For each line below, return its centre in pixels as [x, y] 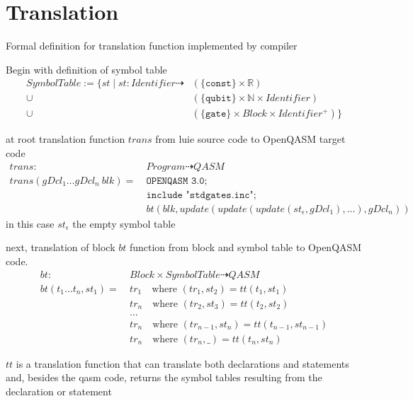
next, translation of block [61, 247]
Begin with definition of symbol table [86, 69]
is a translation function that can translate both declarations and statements [182, 363]
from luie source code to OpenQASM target [250, 139]
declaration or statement [59, 391]
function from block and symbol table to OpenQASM [245, 247]
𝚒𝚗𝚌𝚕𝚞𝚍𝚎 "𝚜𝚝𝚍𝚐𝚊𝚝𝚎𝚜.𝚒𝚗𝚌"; [201, 195]
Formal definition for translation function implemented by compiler [152, 46]
